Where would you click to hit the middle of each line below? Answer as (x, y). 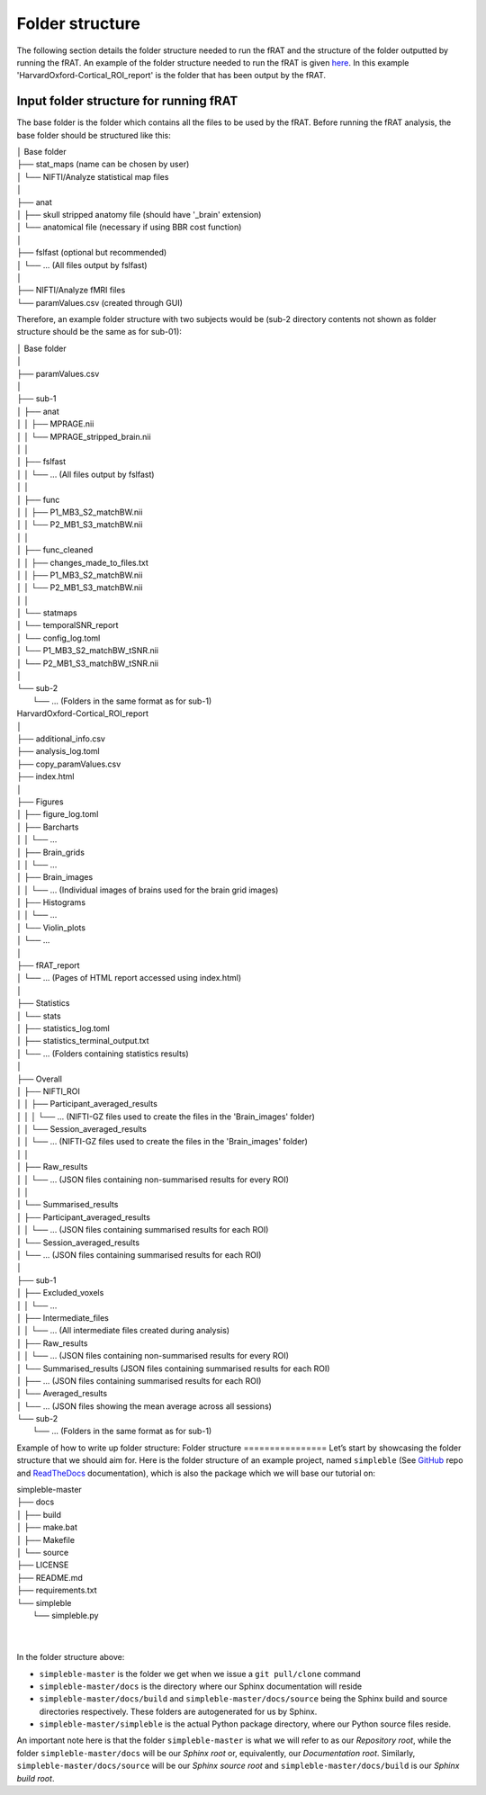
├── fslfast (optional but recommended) (92, 253)
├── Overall (40, 1079)
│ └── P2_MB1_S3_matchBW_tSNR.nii (88, 663)
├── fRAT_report (48, 965)
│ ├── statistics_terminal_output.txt (83, 1041)
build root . (36, 1778)
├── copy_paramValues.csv (69, 764)
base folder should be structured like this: (94, 135)
